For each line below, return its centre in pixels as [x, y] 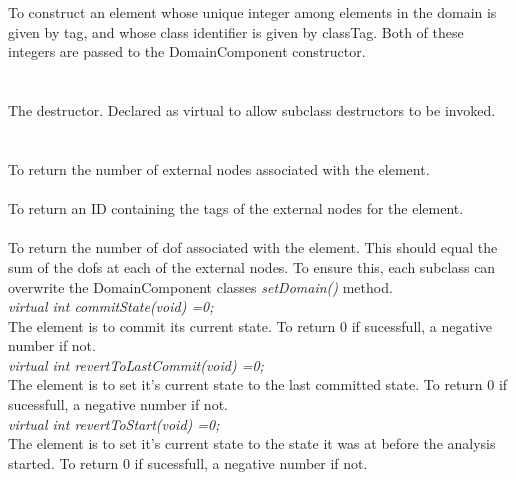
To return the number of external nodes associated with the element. [219, 168]
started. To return [63, 462]
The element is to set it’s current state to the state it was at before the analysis [252, 443]
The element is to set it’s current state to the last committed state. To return [245, 384]
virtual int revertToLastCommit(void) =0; [136, 364]
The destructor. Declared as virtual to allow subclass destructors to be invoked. [252, 110]
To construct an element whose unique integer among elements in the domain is [252, 12]
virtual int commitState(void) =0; [111, 306]
